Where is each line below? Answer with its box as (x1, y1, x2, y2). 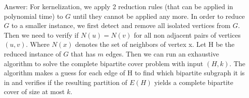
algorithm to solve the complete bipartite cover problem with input (4, 58, 203, 68)
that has (71, 48, 95, 58)
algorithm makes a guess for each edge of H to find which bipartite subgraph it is (4, 68, 245, 78)
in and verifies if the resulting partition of (4, 77, 127, 87)
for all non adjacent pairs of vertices (134, 29, 241, 40)
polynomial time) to (4, 11, 63, 21)
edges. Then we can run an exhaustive (106, 48, 219, 58)
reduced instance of (4, 48, 61, 58)
